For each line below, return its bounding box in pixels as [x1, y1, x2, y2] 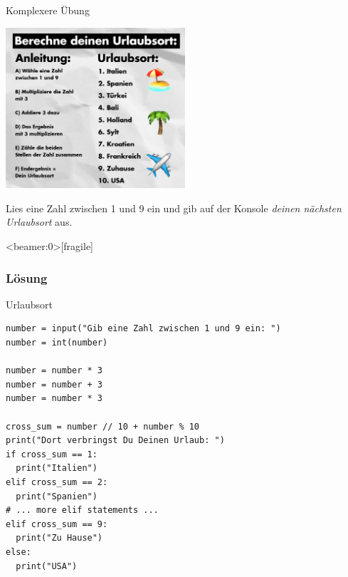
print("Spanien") [16, 491, 97, 501]
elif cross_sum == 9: [6, 519, 108, 529]
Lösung [6, 269, 48, 286]
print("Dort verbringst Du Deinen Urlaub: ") [6, 435, 225, 446]
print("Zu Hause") [16, 533, 103, 544]
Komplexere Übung [6, 3, 90, 17]
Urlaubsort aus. [6, 214, 73, 229]
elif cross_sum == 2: [6, 477, 108, 487]
